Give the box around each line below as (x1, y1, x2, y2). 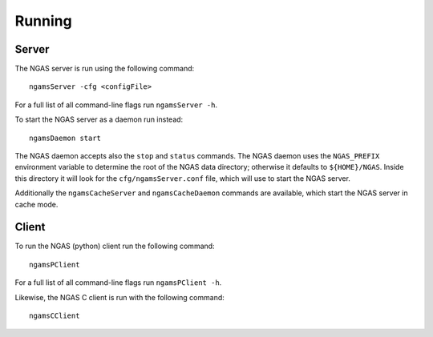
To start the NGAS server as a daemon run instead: (14, 114, 184, 124)
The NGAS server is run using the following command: (14, 64, 195, 74)
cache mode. (14, 199, 59, 209)
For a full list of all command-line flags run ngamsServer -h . (14, 100, 218, 110)
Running (14, 12, 72, 30)
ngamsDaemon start (29, 133, 102, 142)
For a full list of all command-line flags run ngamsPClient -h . (14, 278, 222, 287)
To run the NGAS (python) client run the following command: (14, 241, 216, 251)
